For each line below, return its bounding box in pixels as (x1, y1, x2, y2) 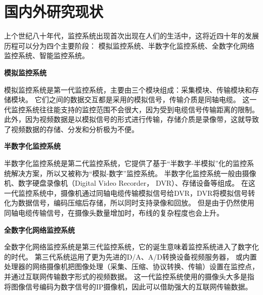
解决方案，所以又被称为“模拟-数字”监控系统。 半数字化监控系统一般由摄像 (11, 167, 256, 178)
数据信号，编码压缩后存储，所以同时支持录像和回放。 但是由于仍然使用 (18, 197, 254, 208)
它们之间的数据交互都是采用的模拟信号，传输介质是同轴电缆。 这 (34, 94, 250, 105)
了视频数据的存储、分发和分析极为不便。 (4, 123, 139, 134)
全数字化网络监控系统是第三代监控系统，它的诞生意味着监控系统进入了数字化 (4, 241, 259, 252)
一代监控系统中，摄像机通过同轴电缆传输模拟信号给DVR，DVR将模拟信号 (4, 187, 248, 198)
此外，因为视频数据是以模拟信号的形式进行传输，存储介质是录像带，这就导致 (4, 114, 259, 124)
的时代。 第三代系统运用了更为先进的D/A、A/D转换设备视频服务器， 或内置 (4, 251, 257, 262)
